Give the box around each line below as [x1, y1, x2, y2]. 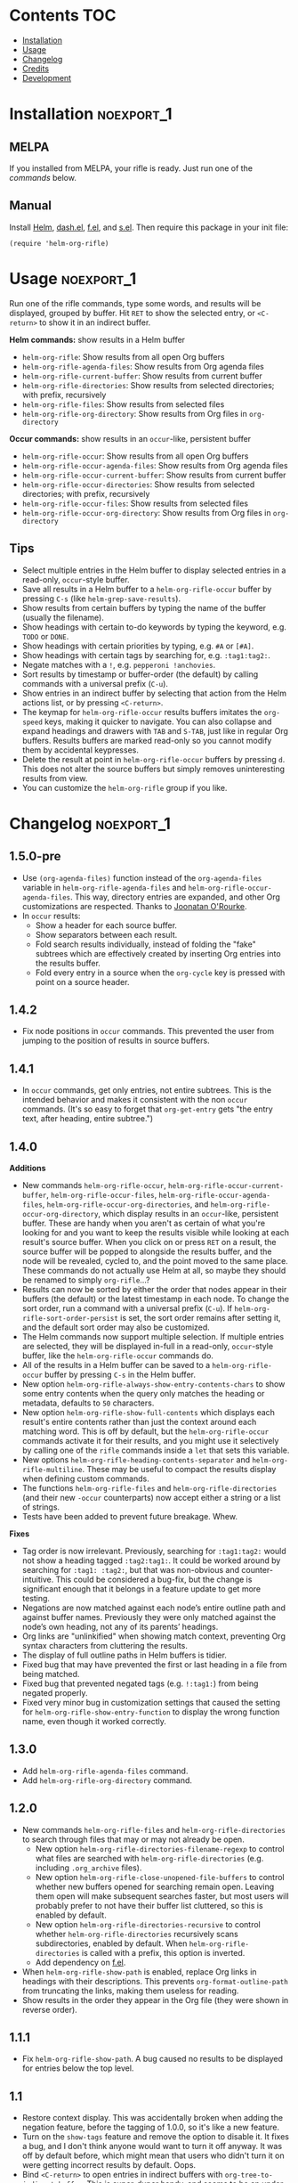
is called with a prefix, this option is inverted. [81, 1947, 246, 1958]
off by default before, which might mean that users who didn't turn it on [21, 2150, 285, 2161]
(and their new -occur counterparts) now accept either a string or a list [21, 1492, 281, 1503]
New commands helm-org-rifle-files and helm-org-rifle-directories [21, 1824, 286, 1835]
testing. [21, 1592, 51, 1603]
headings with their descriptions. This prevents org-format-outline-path [21, 1975, 289, 1986]
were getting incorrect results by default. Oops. [21, 2160, 197, 2171]
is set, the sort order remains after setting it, [119, 1312, 282, 1323]
